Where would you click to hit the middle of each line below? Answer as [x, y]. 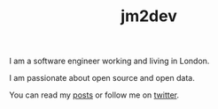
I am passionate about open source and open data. [102, 78]
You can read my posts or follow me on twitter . [94, 95]
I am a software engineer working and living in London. [109, 61]
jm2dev [149, 16]
